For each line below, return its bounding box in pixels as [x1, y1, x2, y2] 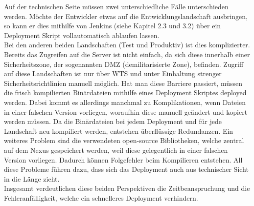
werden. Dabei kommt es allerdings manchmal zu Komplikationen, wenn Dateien [4, 97, 246, 107]
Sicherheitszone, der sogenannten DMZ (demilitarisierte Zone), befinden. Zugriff [4, 59, 244, 69]
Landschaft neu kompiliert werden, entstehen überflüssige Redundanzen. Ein [4, 125, 233, 136]
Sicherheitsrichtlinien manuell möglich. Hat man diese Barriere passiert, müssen [4, 78, 242, 88]
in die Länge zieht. [4, 173, 60, 184]
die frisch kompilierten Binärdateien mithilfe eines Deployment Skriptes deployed [4, 87, 247, 98]
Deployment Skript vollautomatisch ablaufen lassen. [4, 30, 160, 40]
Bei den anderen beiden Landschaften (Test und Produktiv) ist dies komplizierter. [4, 40, 250, 50]
